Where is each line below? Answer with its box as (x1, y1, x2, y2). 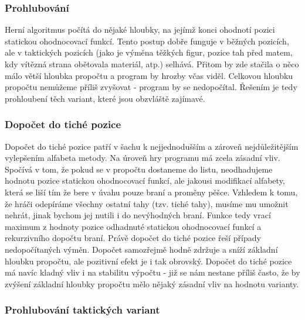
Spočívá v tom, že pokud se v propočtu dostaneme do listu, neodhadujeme (5, 163, 273, 175)
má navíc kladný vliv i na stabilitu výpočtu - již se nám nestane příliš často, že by (5, 266, 300, 278)
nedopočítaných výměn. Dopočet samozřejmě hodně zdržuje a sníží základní (5, 243, 278, 255)
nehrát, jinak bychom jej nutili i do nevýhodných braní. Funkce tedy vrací (5, 209, 271, 221)
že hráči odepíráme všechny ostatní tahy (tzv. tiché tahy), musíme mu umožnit (5, 197, 289, 209)
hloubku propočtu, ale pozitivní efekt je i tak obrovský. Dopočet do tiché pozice (5, 254, 292, 267)
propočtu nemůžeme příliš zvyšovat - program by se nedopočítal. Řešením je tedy (5, 81, 297, 93)
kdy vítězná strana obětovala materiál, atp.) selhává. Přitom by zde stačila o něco (5, 58, 299, 70)
